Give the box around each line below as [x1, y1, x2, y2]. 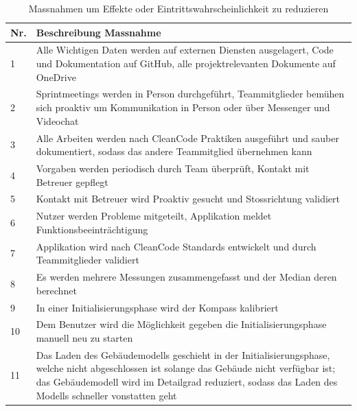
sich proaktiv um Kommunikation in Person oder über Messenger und [36, 100, 330, 115]
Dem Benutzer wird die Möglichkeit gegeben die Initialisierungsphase [36, 317, 327, 331]
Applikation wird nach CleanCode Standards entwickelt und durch [36, 239, 316, 253]
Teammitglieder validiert [36, 253, 139, 267]
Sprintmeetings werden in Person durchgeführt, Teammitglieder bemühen [36, 86, 345, 101]
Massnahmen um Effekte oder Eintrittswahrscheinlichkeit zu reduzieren [28, 1, 329, 15]
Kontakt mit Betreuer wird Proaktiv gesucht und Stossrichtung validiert [36, 191, 340, 206]
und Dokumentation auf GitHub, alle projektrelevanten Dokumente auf [36, 56, 336, 71]
